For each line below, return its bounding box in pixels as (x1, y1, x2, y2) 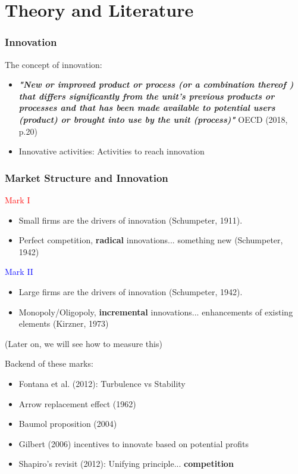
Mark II (5, 265, 33, 278)
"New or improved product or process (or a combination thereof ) (18, 78, 294, 91)
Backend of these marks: (5, 357, 93, 370)
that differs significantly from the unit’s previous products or (18, 89, 275, 102)
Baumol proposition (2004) (18, 417, 117, 430)
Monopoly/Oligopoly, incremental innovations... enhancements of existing (18, 305, 293, 318)
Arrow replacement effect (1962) (18, 397, 136, 410)
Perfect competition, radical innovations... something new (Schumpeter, (18, 234, 283, 246)
